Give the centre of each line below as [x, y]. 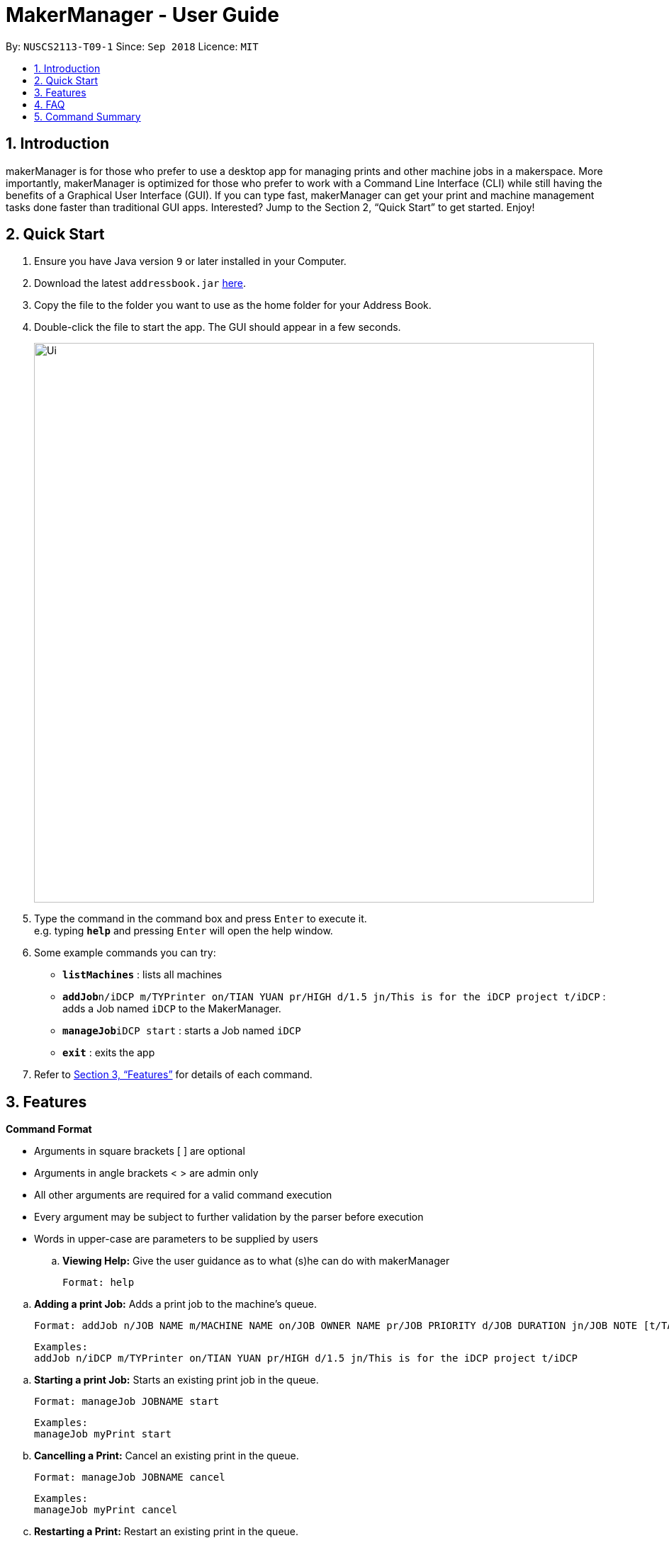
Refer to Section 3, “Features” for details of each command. [173, 1075]
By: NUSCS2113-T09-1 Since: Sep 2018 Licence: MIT [132, 46]
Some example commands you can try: [125, 953]
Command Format [49, 1129]
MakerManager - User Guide [142, 15]
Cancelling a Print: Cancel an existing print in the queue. [167, 1456]
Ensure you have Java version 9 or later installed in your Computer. [190, 261]
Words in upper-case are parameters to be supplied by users [176, 1239]
